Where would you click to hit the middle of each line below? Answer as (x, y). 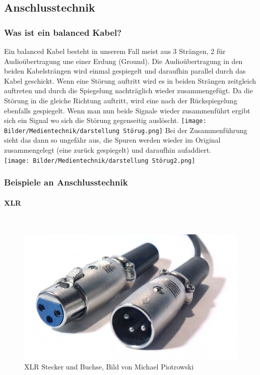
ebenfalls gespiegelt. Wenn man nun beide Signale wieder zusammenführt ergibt (127, 110)
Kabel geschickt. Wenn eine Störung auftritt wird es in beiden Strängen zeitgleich (130, 80)
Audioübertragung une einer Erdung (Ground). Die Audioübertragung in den (123, 61)
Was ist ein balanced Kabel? (63, 32)
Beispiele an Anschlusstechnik (66, 182)
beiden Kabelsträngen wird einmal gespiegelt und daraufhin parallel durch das (125, 71)
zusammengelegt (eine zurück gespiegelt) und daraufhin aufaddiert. (108, 150)
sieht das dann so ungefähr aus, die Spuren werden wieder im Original (112, 140)
